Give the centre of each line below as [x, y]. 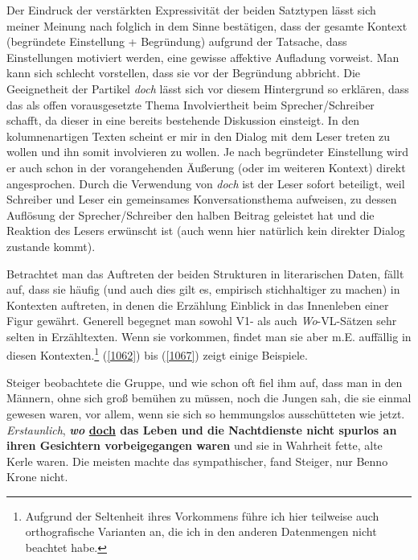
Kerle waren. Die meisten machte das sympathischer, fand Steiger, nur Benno [197, 461]
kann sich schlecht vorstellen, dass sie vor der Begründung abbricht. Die [184, 73]
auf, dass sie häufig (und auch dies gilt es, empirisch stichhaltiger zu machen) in [203, 289]
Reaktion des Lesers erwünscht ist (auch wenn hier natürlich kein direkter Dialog [206, 231]
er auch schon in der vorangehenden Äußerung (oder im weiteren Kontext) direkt [206, 167]
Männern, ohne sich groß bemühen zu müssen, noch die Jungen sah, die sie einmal [209, 398]
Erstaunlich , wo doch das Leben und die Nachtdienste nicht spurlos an [202, 429]
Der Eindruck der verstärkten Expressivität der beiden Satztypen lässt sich [191, 10]
